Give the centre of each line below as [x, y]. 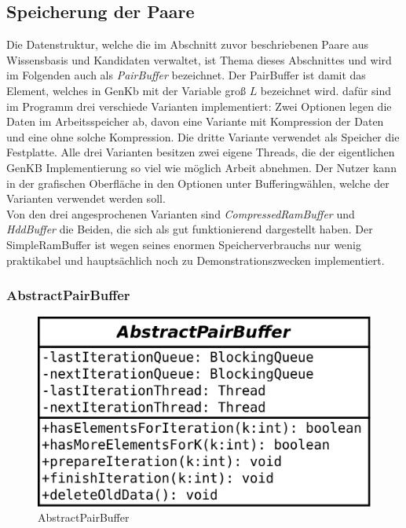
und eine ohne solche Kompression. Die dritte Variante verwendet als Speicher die [203, 136]
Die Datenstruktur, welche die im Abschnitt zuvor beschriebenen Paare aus [188, 44]
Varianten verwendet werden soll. [86, 198]
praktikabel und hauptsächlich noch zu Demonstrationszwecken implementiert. [196, 260]
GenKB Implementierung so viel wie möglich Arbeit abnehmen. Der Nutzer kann [201, 167]
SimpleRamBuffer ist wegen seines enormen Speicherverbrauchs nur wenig [184, 244]
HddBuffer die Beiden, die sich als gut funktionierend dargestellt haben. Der [190, 229]
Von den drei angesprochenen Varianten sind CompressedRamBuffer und [181, 213]
